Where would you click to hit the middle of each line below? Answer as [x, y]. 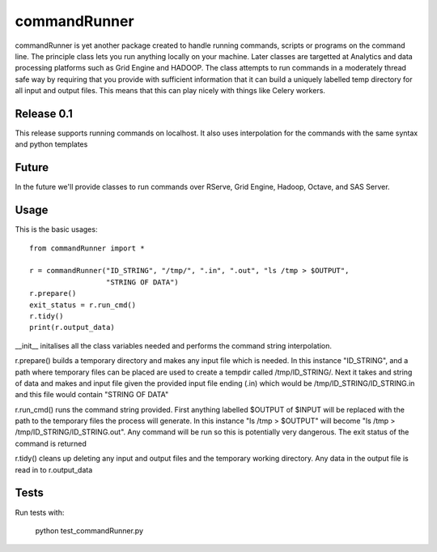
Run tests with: [40, 512]
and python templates [51, 144]
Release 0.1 [44, 113]
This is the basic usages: [56, 229]
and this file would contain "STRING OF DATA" [92, 395]
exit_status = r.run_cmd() [83, 305]
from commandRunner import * [87, 248]
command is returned [51, 443]
